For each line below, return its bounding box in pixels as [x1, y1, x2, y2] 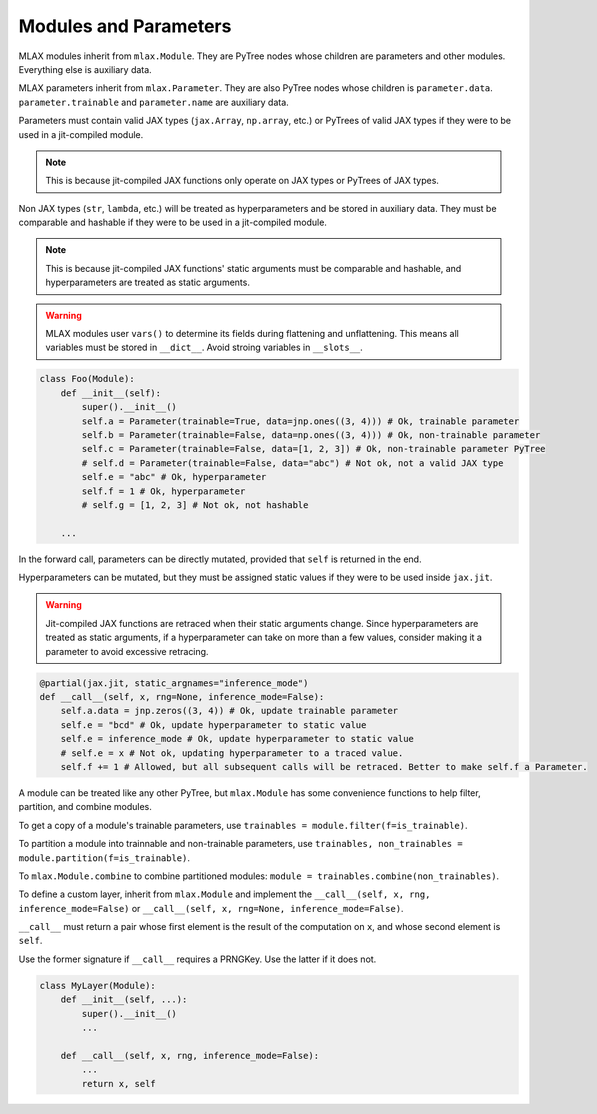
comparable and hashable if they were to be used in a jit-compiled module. [18, 216, 327, 229]
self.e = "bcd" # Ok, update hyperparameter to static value [60, 719, 367, 730]
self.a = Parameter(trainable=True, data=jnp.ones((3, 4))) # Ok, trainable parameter [81, 415, 520, 427]
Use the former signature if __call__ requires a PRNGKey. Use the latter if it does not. [18, 953, 377, 965]
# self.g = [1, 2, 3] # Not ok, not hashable [81, 499, 309, 510]
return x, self [81, 1078, 157, 1089]
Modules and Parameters [18, 15, 232, 37]
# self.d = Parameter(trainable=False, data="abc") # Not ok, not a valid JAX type [81, 457, 504, 469]
